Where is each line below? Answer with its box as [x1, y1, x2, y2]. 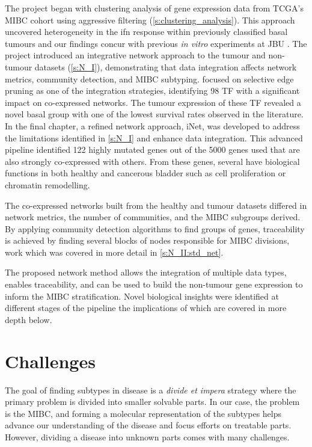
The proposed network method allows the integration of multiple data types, [5, 266, 287, 279]
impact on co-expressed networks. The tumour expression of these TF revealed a [5, 96, 301, 108]
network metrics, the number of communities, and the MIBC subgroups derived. [5, 211, 301, 223]
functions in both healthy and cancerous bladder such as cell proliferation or [5, 167, 286, 179]
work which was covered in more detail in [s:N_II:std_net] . [5, 245, 224, 258]
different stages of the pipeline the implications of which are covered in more [5, 301, 287, 314]
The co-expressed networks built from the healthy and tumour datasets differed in [5, 199, 307, 211]
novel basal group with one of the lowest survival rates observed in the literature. [5, 108, 304, 120]
